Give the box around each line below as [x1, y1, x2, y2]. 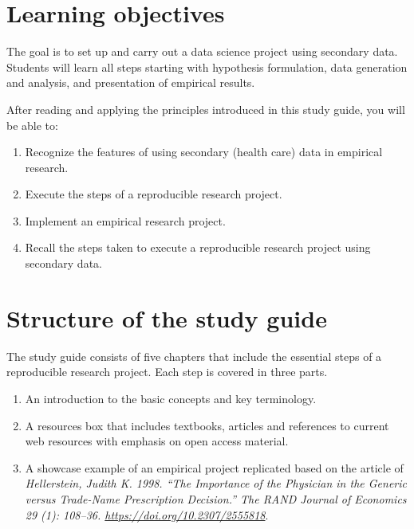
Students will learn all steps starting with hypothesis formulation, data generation [6, 58, 408, 75]
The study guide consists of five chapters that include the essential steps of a [6, 347, 382, 364]
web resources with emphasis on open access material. [25, 433, 289, 449]
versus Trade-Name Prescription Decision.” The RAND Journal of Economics [25, 490, 407, 507]
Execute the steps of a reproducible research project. [25, 186, 282, 202]
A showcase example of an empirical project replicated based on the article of [25, 459, 404, 476]
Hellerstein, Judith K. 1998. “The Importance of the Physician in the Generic [25, 475, 407, 492]
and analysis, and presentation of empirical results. [6, 74, 255, 91]
